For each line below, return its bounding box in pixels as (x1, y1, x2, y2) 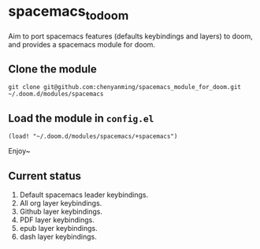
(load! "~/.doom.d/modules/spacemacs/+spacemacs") (8, 132, 178, 140)
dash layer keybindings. (19, 232, 97, 241)
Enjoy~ (8, 147, 31, 156)
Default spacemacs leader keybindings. (19, 190, 149, 199)
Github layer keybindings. (19, 206, 102, 216)
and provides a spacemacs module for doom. (8, 39, 156, 49)
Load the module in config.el (8, 111, 154, 124)
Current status (8, 169, 81, 183)
